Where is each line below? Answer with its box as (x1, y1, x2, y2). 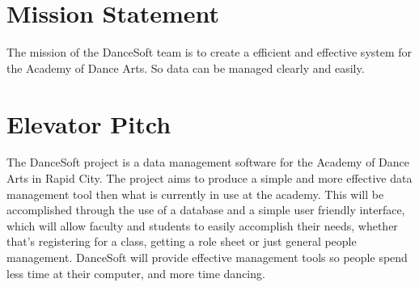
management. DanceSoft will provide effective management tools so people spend (6, 249, 408, 265)
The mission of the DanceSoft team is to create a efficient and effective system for (6, 44, 413, 61)
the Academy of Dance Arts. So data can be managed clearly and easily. (6, 59, 365, 76)
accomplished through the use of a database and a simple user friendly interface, (6, 201, 405, 218)
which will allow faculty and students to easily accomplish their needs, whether (6, 217, 398, 234)
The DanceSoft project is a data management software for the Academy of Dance (6, 154, 409, 171)
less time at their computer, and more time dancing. (6, 264, 265, 281)
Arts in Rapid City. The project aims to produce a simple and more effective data (6, 170, 413, 187)
